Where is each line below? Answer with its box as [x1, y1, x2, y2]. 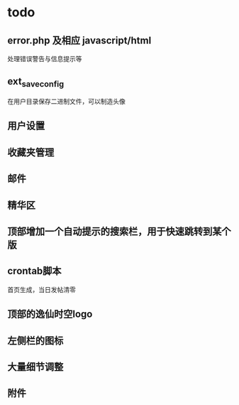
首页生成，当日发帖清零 [7, 285, 76, 293]
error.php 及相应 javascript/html [7, 34, 152, 46]
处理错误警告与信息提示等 [7, 55, 82, 63]
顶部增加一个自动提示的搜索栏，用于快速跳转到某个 [7, 225, 231, 237]
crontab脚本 [7, 265, 62, 277]
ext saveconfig [7, 75, 65, 90]
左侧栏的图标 [7, 335, 64, 347]
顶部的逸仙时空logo [7, 308, 93, 320]
